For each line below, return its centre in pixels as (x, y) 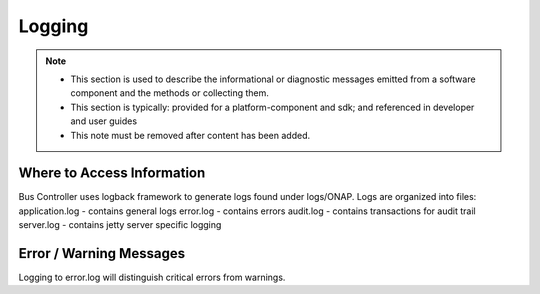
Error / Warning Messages (101, 253)
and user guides (104, 121)
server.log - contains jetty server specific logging (120, 225)
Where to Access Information (112, 173)
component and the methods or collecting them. (170, 93)
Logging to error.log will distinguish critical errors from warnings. (152, 277)
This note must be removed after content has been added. (190, 135)
